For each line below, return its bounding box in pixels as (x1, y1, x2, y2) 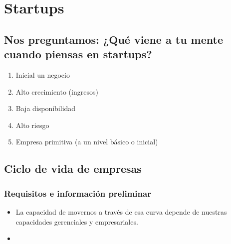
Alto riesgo (15, 120, 49, 130)
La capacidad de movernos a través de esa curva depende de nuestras (15, 206, 227, 217)
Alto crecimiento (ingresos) (15, 86, 98, 97)
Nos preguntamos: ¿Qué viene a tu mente (4, 31, 223, 47)
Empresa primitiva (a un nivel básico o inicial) (15, 136, 158, 147)
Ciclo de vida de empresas (4, 161, 142, 176)
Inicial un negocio (15, 69, 70, 80)
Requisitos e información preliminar (4, 187, 151, 199)
